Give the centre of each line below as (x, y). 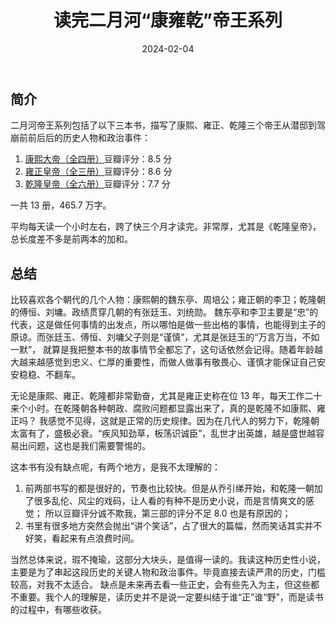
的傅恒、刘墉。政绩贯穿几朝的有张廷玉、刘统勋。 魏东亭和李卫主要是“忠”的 (164, 312)
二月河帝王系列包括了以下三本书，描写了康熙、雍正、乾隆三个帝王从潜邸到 (163, 125)
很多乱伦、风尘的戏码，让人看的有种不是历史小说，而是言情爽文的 (169, 501)
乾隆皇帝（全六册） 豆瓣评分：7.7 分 (97, 184)
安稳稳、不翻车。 (45, 375)
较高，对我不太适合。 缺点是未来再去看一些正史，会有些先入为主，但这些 (160, 585)
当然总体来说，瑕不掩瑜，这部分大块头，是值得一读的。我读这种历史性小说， (168, 560)
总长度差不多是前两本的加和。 (71, 239)
